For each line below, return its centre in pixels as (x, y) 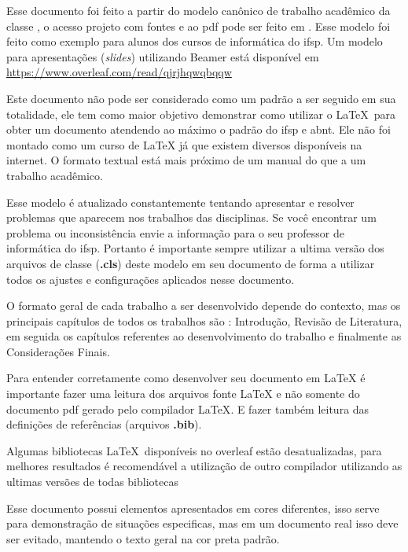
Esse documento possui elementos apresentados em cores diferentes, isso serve (193, 508)
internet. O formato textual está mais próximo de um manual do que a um (186, 160)
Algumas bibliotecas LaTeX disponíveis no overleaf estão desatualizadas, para (194, 450)
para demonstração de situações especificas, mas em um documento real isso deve (202, 523)
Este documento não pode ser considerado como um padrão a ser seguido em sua (201, 98)
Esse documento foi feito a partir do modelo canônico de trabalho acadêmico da (198, 10)
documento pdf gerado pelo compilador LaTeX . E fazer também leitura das (188, 408)
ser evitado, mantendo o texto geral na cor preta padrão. (143, 538)
